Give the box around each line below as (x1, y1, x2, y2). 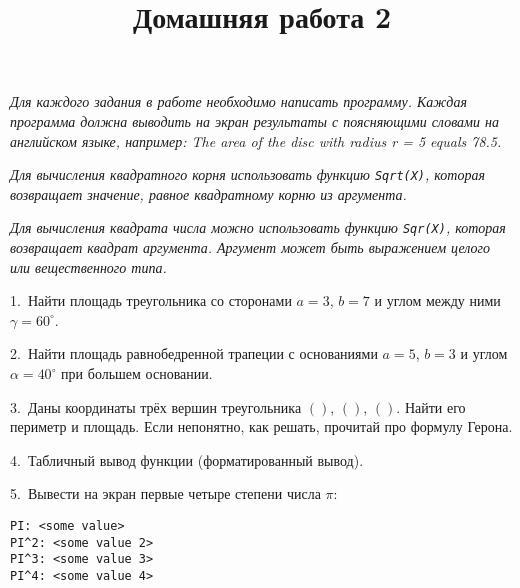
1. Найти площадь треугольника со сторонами (10, 290, 292, 311)
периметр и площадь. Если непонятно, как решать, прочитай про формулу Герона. (10, 416, 513, 437)
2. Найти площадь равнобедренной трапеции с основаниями (10, 343, 378, 364)
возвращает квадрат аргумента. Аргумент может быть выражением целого (10, 237, 491, 258)
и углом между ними (374, 290, 501, 311)
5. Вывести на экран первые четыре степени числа (10, 483, 321, 504)
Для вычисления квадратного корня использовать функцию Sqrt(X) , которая (10, 164, 485, 185)
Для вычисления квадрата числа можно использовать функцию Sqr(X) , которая (10, 217, 506, 238)
